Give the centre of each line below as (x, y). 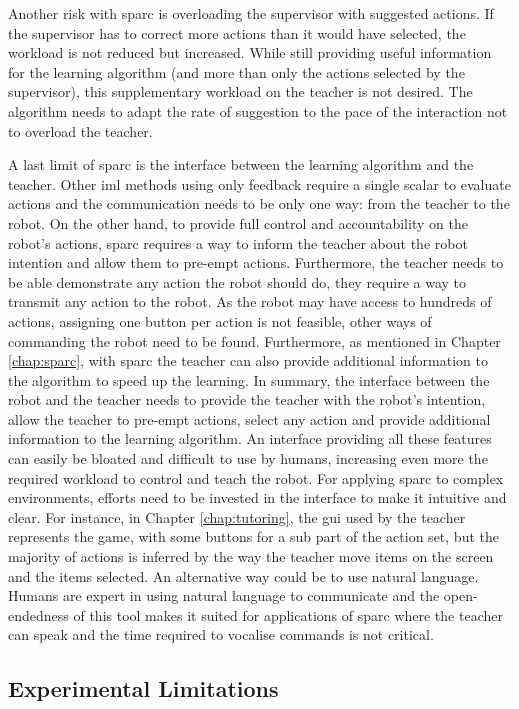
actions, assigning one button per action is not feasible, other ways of (220, 320)
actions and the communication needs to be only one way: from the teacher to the (259, 203)
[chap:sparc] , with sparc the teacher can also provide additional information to (248, 360)
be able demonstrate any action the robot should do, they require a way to (237, 281)
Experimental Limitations (143, 688)
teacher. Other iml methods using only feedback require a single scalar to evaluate (259, 183)
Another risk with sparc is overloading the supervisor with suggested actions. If (251, 13)
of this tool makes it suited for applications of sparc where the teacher (288, 614)
